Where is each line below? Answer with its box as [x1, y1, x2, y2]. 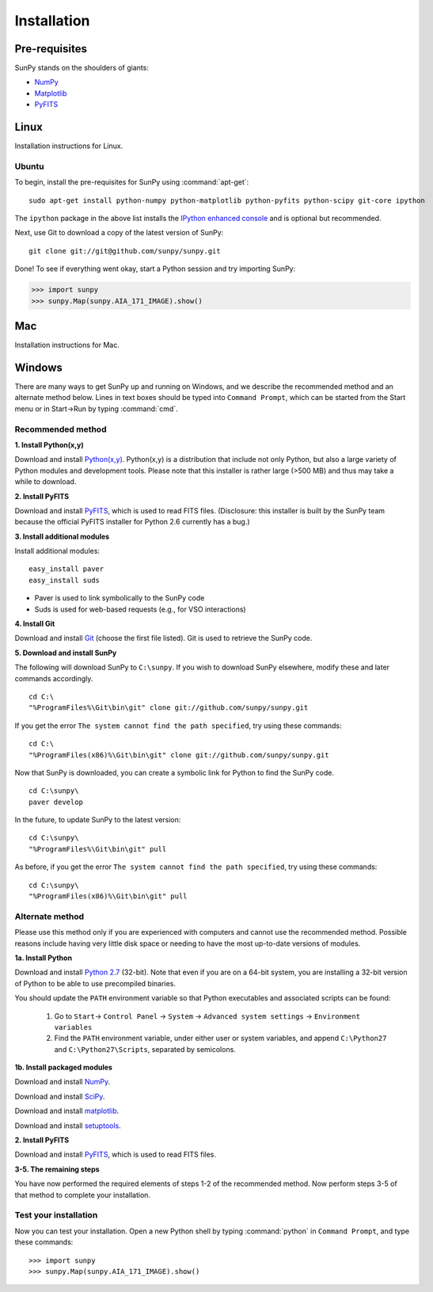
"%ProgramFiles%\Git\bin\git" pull [28, 844, 167, 853]
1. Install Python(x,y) [14, 440, 85, 449]
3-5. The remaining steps [14, 1164, 100, 1174]
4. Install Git [14, 619, 55, 629]
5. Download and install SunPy [14, 648, 117, 657]
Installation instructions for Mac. [14, 341, 120, 350]
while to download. [14, 477, 77, 486]
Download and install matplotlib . [14, 1106, 120, 1116]
